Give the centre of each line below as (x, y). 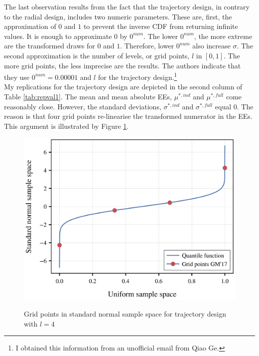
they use (17, 77)
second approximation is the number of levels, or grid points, (97, 55)
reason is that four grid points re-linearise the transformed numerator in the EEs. (128, 116)
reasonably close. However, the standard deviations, (83, 106)
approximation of (30, 26)
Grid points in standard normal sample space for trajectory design (125, 314)
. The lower (161, 36)
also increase (211, 46)
